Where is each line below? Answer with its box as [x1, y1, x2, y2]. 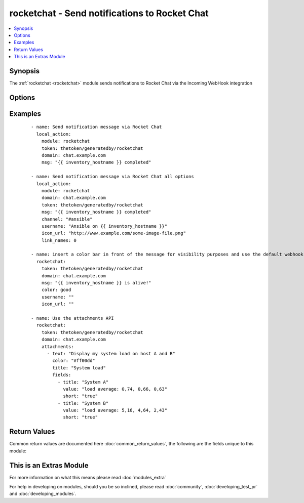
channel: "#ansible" [41, 216, 93, 222]
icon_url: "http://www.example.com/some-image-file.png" [41, 230, 186, 236]
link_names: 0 [41, 237, 77, 243]
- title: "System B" [57, 400, 109, 406]
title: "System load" [52, 365, 106, 370]
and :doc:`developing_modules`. [9, 491, 77, 497]
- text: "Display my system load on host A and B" [47, 351, 176, 356]
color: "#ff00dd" [52, 358, 96, 364]
